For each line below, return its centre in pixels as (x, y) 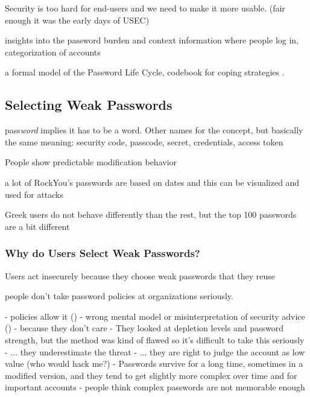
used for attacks (34, 194)
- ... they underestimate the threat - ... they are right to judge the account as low (155, 351)
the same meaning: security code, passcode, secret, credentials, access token (144, 141)
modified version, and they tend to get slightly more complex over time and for (151, 375)
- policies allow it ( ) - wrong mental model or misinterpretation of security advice (155, 316)
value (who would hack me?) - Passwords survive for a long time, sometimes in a (154, 364)
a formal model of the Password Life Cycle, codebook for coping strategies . (145, 72)
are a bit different (37, 226)
